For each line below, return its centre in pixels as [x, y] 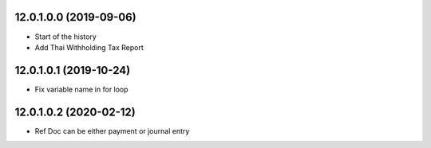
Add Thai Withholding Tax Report [89, 47]
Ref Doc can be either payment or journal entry [112, 130]
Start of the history [66, 37]
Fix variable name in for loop [81, 89]
